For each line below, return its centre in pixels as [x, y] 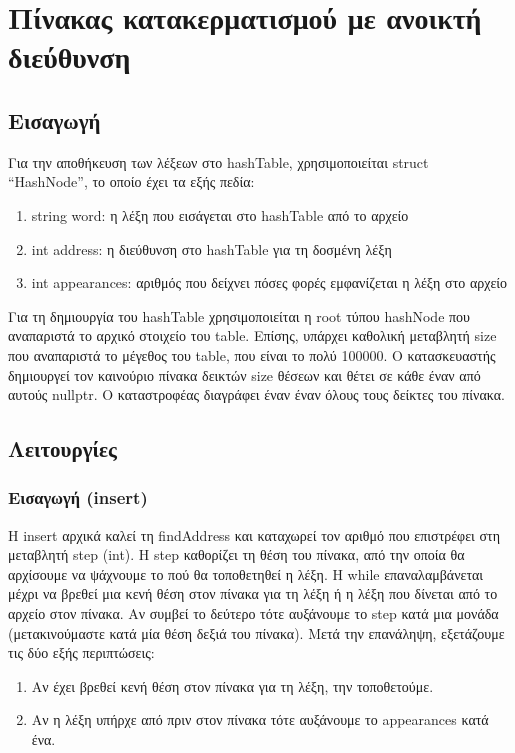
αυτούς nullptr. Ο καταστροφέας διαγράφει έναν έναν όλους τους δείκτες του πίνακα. [256, 394]
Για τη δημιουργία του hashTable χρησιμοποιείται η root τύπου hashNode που [239, 315]
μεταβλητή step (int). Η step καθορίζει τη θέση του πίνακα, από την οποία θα [236, 554]
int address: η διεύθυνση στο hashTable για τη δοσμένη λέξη [211, 248]
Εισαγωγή [54, 119]
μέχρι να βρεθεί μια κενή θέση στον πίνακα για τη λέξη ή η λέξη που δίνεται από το [253, 593]
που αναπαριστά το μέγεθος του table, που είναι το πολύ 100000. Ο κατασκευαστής [252, 354]
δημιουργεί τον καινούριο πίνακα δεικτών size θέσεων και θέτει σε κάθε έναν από [244, 374]
